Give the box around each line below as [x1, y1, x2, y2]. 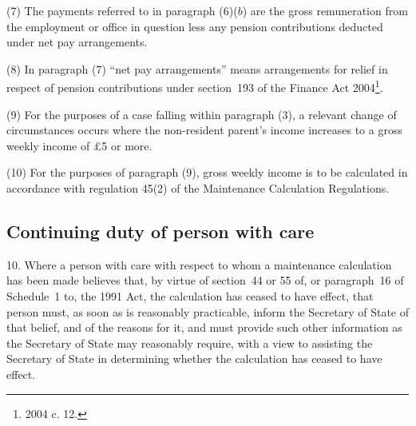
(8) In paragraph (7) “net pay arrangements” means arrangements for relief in [6, 60, 388, 77]
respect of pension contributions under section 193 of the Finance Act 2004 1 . [6, 77, 383, 96]
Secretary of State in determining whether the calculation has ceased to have [6, 350, 382, 367]
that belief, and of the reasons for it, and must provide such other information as [6, 319, 402, 336]
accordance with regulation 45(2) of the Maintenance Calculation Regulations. [6, 180, 390, 196]
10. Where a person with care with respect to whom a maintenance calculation [6, 256, 392, 273]
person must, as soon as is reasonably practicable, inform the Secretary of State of [6, 303, 409, 320]
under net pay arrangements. [6, 34, 148, 50]
